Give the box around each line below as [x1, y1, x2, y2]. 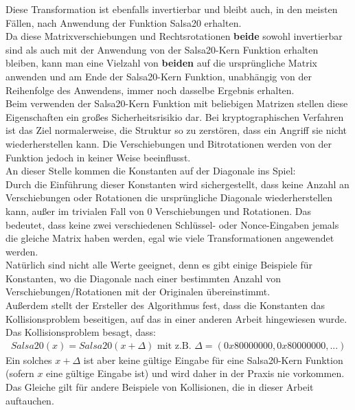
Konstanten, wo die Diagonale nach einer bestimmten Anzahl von [5, 271, 281, 285]
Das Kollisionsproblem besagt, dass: [5, 325, 156, 339]
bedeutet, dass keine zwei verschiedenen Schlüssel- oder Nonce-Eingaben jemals [5, 217, 339, 231]
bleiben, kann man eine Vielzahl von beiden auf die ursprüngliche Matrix [5, 56, 317, 70]
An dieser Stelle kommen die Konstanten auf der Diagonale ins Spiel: [5, 163, 296, 178]
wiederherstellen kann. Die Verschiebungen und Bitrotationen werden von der [5, 136, 332, 150]
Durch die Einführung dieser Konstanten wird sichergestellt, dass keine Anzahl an [5, 176, 350, 191]
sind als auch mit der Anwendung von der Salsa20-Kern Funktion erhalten [5, 42, 319, 56]
